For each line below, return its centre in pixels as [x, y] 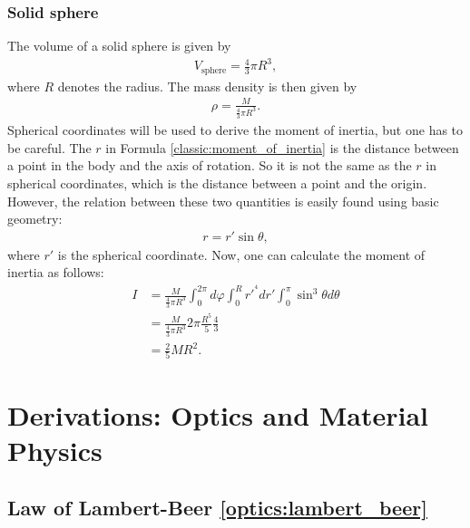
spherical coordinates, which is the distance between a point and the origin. [217, 182]
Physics [55, 450]
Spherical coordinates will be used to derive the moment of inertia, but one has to [235, 130]
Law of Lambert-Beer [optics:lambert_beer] [217, 508]
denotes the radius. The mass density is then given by [207, 86]
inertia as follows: [56, 272]
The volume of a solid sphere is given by [119, 46]
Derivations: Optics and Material [218, 414]
